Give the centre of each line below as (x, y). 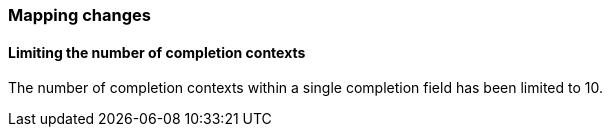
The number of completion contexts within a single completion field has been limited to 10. (306, 88)
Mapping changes (79, 15)
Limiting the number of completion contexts (157, 52)
